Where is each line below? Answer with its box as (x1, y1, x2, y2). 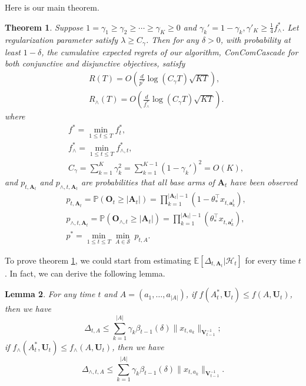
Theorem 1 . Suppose (5, 21, 84, 33)
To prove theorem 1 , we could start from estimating (5, 254, 191, 266)
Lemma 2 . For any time (5, 288, 95, 300)
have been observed (230, 175, 298, 188)
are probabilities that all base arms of (81, 175, 215, 188)
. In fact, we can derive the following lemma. (5, 267, 165, 279)
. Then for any (145, 34, 199, 46)
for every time (245, 254, 296, 266)
